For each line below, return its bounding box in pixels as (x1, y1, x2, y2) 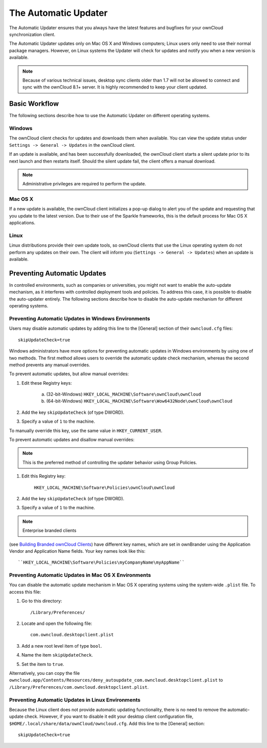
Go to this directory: (21, 598, 62, 604)
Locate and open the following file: (21, 620, 92, 626)
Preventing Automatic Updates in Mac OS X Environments (9, 572, 151, 578)
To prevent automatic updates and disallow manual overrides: (9, 437, 134, 442)
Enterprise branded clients (22, 528, 77, 533)
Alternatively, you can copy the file (9, 670, 80, 676)
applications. (9, 220, 36, 226)
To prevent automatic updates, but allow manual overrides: (9, 371, 129, 377)
